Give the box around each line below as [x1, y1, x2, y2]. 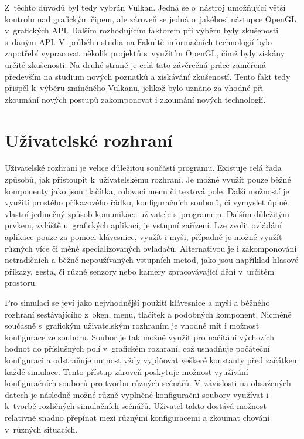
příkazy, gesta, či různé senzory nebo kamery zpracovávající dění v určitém [5, 265, 275, 277]
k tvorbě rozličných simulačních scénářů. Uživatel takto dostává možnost [5, 400, 267, 412]
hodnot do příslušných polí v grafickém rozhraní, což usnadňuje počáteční [5, 342, 270, 354]
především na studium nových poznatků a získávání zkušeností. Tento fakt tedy [5, 70, 291, 82]
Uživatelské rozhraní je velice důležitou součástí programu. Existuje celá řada [5, 161, 282, 174]
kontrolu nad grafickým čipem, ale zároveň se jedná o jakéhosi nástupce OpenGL [5, 12, 296, 25]
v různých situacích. [5, 423, 78, 435]
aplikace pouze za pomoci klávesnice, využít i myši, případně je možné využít [5, 231, 282, 243]
